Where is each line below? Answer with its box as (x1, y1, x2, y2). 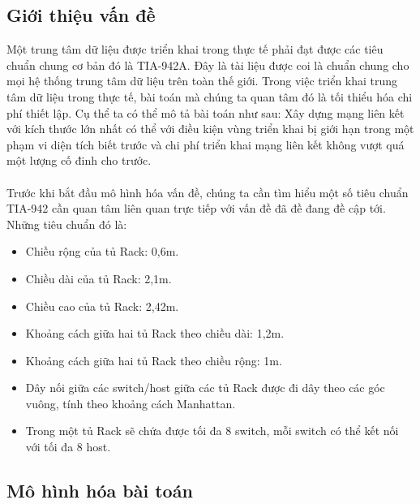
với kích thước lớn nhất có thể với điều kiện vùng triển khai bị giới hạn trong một (6, 120, 414, 137)
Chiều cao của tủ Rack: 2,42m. (25, 297, 179, 314)
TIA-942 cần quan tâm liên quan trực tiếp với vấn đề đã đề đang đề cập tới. (6, 200, 386, 217)
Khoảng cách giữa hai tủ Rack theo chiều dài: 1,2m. (25, 325, 285, 342)
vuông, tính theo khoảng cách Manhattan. (25, 394, 236, 411)
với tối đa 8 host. (25, 438, 111, 455)
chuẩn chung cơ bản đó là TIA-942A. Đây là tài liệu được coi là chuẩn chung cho (6, 56, 409, 73)
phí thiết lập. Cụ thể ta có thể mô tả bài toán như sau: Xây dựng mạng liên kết (6, 104, 405, 121)
